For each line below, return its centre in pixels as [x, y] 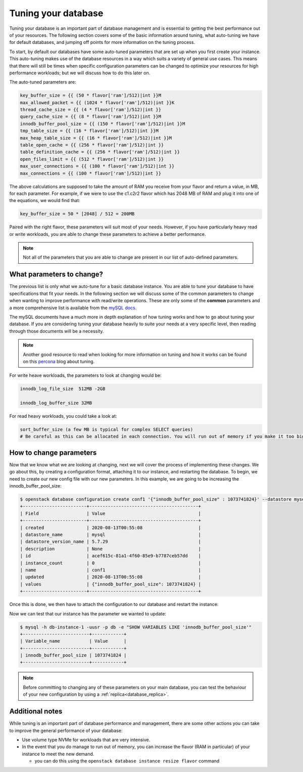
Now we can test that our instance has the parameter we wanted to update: [88, 613]
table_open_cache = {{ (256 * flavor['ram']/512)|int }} [92, 145]
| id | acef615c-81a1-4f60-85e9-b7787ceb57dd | [111, 556]
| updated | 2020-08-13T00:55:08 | [111, 577]
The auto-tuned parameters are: [43, 82]
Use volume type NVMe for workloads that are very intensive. [86, 740]
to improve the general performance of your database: [66, 731]
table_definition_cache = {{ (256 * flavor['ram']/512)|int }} [100, 152]
